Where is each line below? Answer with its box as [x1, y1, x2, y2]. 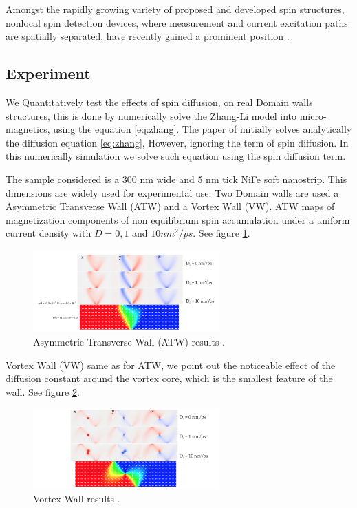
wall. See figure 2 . [6, 384, 80, 399]
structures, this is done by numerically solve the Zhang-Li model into [6, 108, 297, 123]
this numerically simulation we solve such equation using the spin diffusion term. [6, 149, 346, 163]
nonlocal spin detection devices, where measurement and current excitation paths [6, 15, 348, 30]
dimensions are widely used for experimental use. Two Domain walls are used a [6, 185, 339, 200]
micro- [299, 108, 327, 123]
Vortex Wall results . [33, 491, 120, 506]
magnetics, [6, 122, 50, 136]
